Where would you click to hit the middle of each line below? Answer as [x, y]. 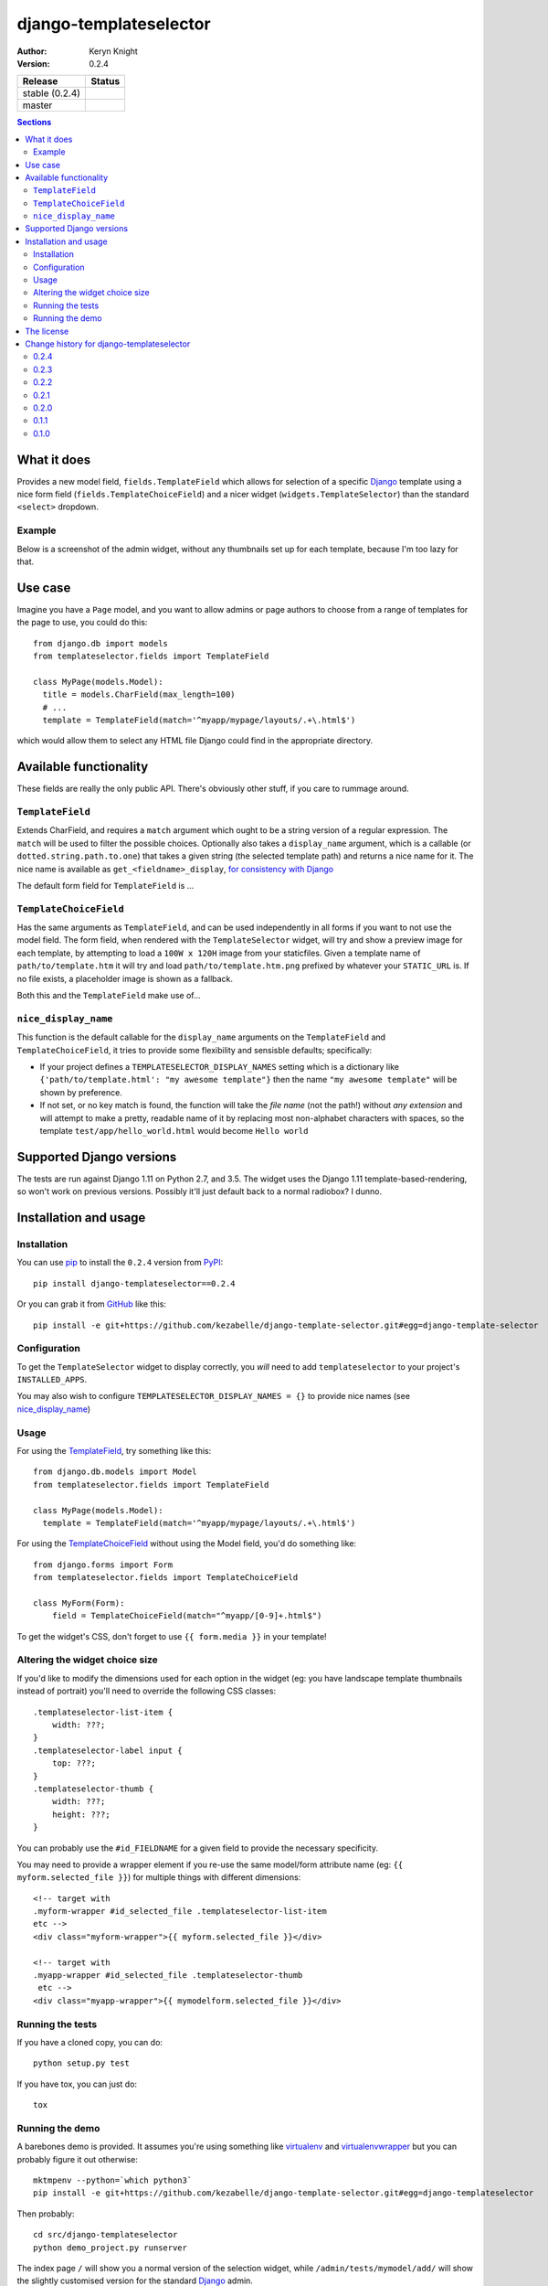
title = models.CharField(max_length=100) [139, 694]
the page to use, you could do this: [82, 623]
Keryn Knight [114, 51]
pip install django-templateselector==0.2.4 [135, 1283]
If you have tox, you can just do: [77, 2084]
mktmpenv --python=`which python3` [113, 2180]
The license [47, 331]
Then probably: [46, 2214]
